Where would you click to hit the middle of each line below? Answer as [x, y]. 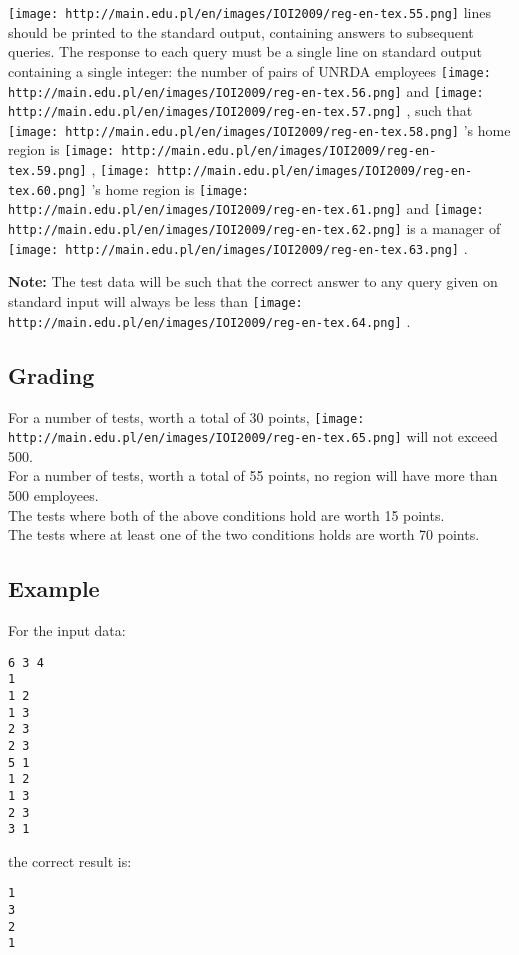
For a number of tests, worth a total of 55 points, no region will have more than [253, 475]
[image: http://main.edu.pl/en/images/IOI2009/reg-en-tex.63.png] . [238, 247]
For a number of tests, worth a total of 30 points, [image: [186, 416]
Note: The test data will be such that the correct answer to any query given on [253, 281]
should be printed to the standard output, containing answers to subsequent [241, 31]
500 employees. [53, 495]
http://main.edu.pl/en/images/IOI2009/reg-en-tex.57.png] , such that [240, 110]
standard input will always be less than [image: [155, 301]
